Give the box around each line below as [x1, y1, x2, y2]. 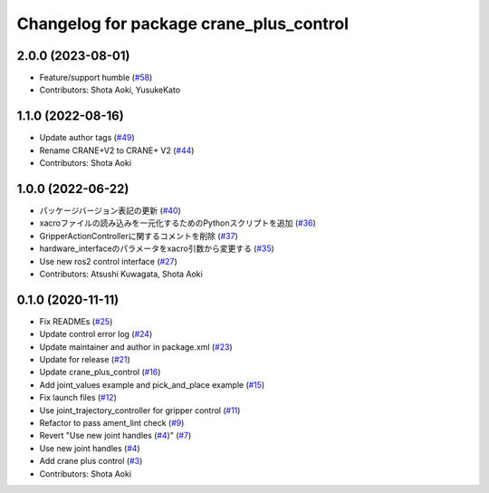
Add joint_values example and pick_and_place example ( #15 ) [39, 379, 265, 390]
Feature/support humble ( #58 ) [39, 72, 153, 83]
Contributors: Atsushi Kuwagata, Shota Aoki [39, 268, 203, 279]
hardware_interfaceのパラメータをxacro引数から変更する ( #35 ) [39, 243, 275, 254]
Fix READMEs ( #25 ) [39, 315, 113, 326]
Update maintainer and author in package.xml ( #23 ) [39, 341, 233, 353]
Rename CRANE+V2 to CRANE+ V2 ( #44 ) [39, 145, 195, 156]
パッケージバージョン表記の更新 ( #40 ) [39, 205, 181, 217]
